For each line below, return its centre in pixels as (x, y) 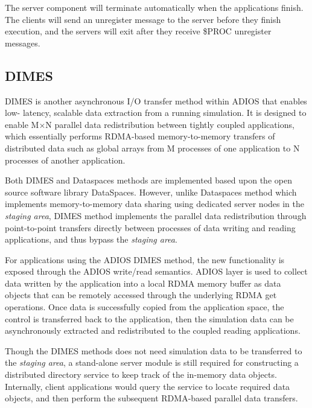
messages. (23, 43)
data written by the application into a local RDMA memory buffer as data (143, 283)
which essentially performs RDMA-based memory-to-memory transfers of (140, 136)
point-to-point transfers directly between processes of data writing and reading (150, 227)
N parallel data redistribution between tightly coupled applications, (170, 124)
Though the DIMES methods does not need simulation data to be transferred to (154, 350)
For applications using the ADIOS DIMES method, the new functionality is (145, 259)
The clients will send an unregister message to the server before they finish (143, 19)
